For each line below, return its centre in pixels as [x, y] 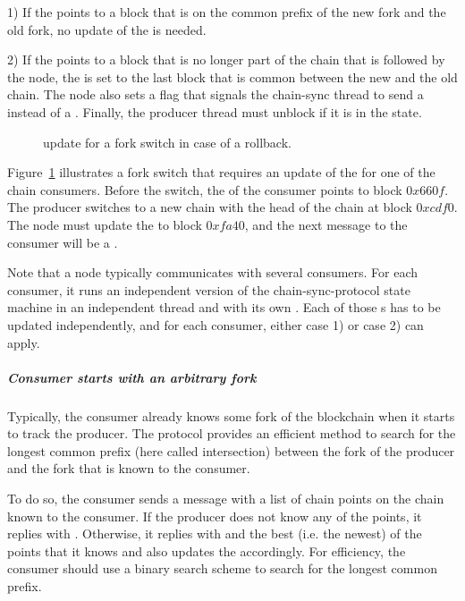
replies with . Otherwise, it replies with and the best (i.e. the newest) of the [215, 533]
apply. [24, 342]
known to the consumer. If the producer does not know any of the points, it [215, 516]
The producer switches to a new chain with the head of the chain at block [210, 207]
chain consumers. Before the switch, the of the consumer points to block [205, 189]
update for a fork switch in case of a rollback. [167, 142]
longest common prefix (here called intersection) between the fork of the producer [231, 450]
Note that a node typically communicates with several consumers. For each [213, 272]
